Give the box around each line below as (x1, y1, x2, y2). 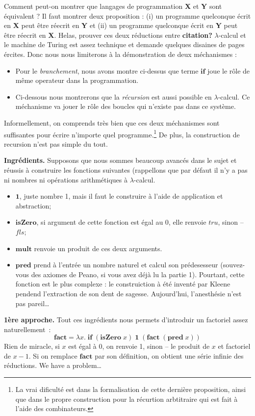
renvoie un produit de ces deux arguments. (34, 243, 162, 253)
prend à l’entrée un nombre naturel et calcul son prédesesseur (33, 260, 218, 270)
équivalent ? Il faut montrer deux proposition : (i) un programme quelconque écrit (4, 10, 251, 21)
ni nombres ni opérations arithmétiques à (4, 174, 127, 184)
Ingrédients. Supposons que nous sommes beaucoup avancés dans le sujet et (4, 155, 237, 165)
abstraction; (15, 200, 51, 210)
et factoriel (218, 341, 251, 351)
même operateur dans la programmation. (15, 75, 139, 85)
